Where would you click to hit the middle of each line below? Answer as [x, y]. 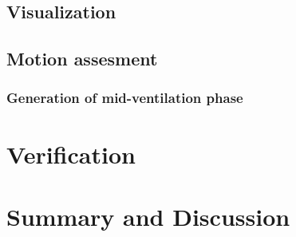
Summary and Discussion [148, 216]
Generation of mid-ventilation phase [125, 98]
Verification [71, 154]
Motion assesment [82, 59]
